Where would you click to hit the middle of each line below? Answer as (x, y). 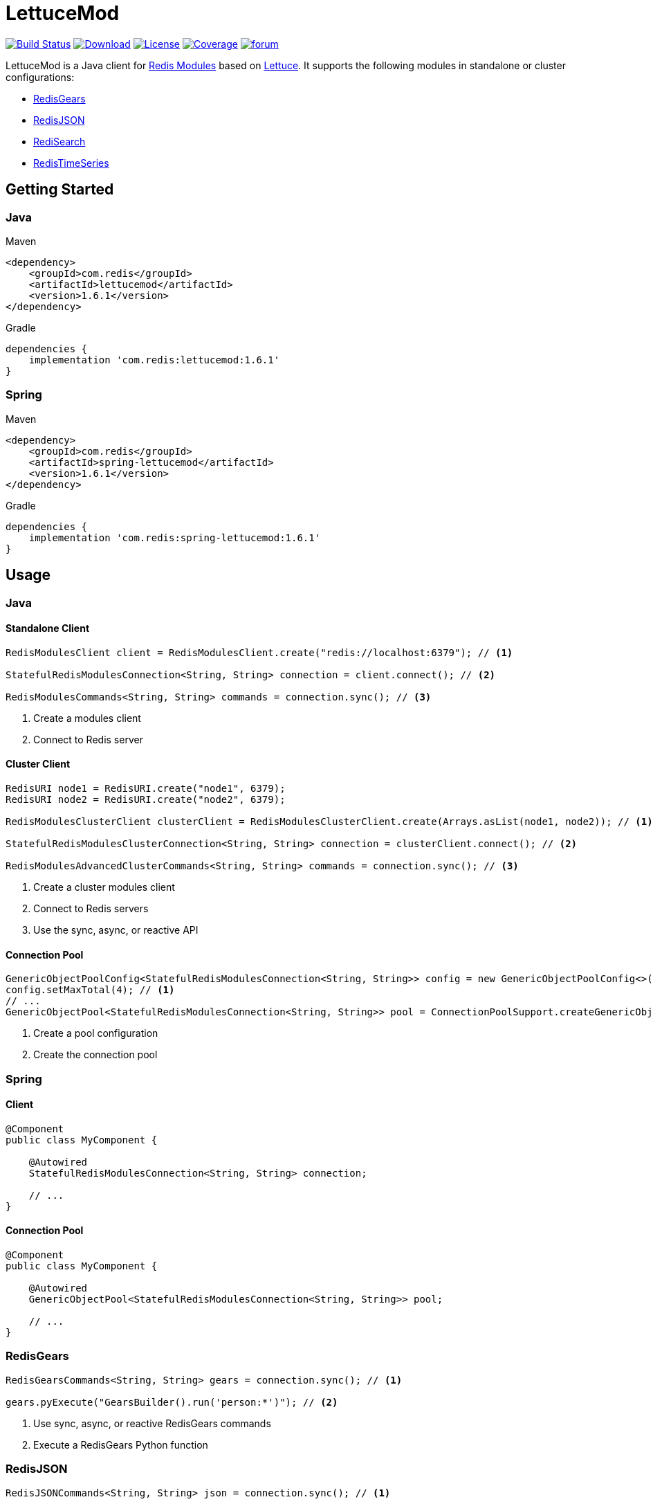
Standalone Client (48, 628)
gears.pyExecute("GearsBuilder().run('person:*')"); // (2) (172, 1402)
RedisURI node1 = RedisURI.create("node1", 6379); (146, 788)
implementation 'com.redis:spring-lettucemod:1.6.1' (175, 537)
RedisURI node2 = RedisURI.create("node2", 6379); (146, 799)
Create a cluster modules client (104, 887)
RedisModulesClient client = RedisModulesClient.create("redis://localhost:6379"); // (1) (259, 652)
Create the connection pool (95, 1055)
